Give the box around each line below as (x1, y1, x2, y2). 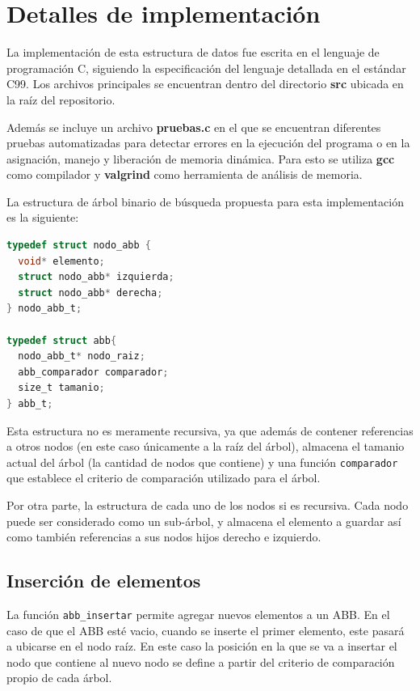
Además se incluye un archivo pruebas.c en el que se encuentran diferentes (6, 118, 381, 135)
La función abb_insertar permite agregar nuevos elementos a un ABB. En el (6, 606, 390, 623)
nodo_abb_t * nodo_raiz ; (18, 350, 145, 362)
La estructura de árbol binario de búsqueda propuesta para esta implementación (6, 193, 404, 210)
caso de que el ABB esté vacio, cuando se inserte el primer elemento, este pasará (6, 621, 405, 638)
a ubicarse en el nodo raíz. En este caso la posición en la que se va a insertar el (6, 638, 397, 655)
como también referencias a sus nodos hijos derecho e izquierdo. (6, 528, 321, 545)
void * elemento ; (18, 255, 105, 267)
